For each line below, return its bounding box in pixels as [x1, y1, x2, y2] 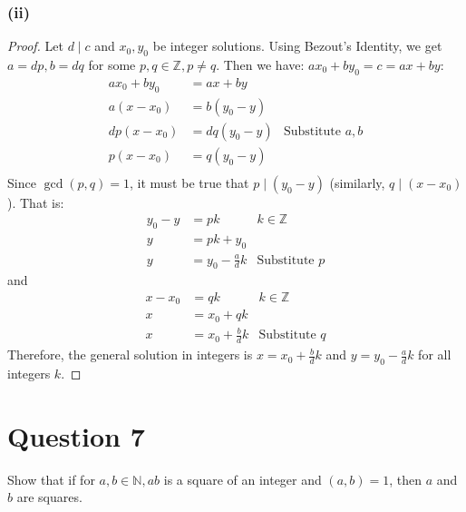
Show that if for [7, 469, 95, 488]
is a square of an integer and [163, 469, 322, 488]
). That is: [7, 192, 64, 212]
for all [418, 345, 451, 364]
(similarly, [329, 172, 385, 192]
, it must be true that [129, 172, 249, 192]
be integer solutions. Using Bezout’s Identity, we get [152, 36, 442, 55]
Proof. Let [7, 36, 63, 55]
